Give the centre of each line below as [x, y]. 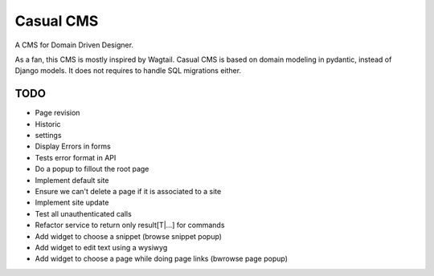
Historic [48, 124]
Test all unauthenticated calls [83, 213]
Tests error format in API [76, 157]
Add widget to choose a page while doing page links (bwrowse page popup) [162, 259]
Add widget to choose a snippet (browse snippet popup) [129, 236]
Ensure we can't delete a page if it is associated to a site [128, 191]
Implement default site [72, 180]
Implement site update [72, 203]
